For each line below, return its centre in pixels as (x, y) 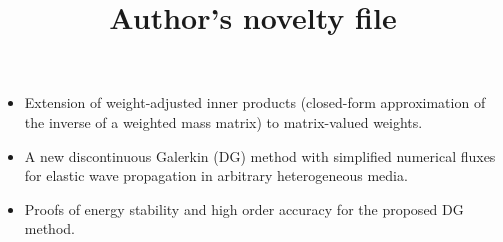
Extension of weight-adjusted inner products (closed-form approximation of (255, 102)
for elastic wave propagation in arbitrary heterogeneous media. (216, 175)
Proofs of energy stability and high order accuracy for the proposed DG (244, 208)
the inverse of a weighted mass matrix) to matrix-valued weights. (223, 121)
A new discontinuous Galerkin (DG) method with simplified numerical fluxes (260, 155)
